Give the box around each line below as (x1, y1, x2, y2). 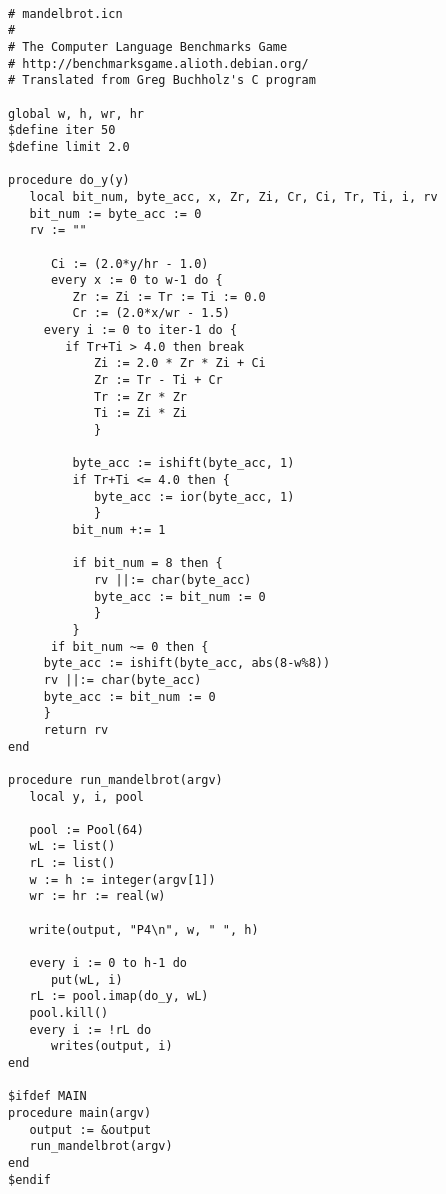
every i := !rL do (29, 1022, 152, 1037)
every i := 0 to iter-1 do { (43, 323, 238, 338)
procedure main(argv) (8, 1105, 152, 1120)
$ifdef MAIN (8, 1089, 87, 1104)
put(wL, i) (50, 972, 123, 987)
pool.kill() (29, 1006, 109, 1021)
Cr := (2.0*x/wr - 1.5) (72, 306, 230, 321)
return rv (43, 722, 109, 737)
